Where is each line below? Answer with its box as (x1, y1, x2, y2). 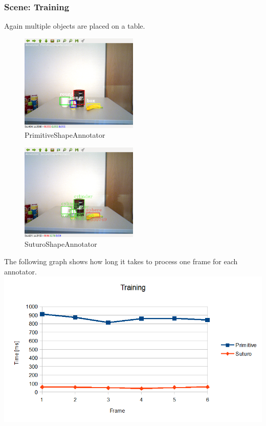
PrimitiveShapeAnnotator (25, 130, 105, 140)
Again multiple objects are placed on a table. (4, 20, 145, 31)
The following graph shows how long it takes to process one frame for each (4, 255, 238, 266)
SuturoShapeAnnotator (25, 239, 97, 249)
